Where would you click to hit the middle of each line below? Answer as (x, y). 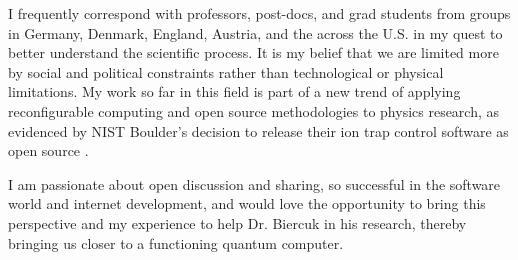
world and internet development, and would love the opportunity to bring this (247, 203)
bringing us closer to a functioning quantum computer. (176, 242)
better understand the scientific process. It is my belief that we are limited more (253, 52)
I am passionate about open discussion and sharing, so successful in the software (254, 183)
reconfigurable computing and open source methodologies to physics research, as (254, 110)
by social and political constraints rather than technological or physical (226, 71)
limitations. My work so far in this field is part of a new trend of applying (234, 91)
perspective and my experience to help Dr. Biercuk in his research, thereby (237, 222)
